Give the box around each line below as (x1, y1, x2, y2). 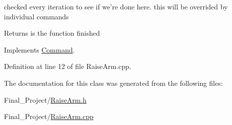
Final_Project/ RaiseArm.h (4, 94, 87, 105)
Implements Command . (4, 44, 75, 55)
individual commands (4, 11, 69, 21)
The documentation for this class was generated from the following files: (4, 77, 223, 88)
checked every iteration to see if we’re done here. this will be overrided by (4, 1, 228, 11)
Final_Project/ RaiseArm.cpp (4, 111, 94, 122)
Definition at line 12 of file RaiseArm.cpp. (4, 61, 132, 71)
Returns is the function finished (4, 28, 100, 38)
